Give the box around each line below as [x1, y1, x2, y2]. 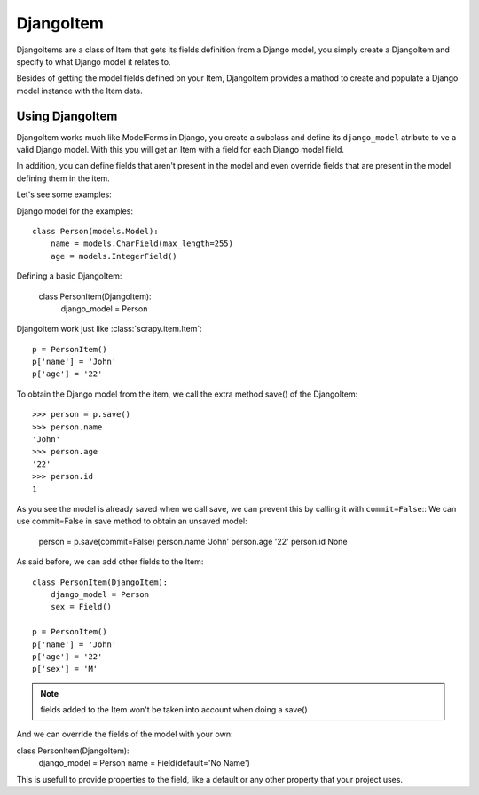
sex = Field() [50, 602, 113, 612]
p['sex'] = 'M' [32, 664, 98, 674]
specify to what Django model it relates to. [16, 56, 171, 67]
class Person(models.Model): [32, 226, 159, 236]
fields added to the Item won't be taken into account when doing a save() [40, 704, 308, 715]
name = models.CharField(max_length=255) [50, 239, 234, 248]
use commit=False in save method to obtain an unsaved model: [16, 516, 247, 527]
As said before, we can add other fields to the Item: [16, 556, 204, 567]
